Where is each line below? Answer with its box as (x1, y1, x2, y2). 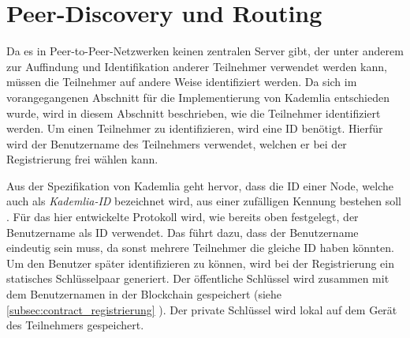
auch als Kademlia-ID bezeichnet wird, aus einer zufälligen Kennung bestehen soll (6, 193, 401, 209)
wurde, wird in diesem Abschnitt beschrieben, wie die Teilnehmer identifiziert (6, 104, 381, 121)
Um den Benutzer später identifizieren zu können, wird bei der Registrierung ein (6, 254, 394, 271)
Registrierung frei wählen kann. (6, 151, 158, 167)
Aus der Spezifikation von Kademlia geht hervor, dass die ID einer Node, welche (6, 177, 393, 193)
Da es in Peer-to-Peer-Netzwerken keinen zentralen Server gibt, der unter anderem (6, 43, 404, 59)
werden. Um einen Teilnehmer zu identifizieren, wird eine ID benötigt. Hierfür (6, 120, 383, 137)
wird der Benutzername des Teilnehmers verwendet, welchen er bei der (6, 135, 347, 152)
